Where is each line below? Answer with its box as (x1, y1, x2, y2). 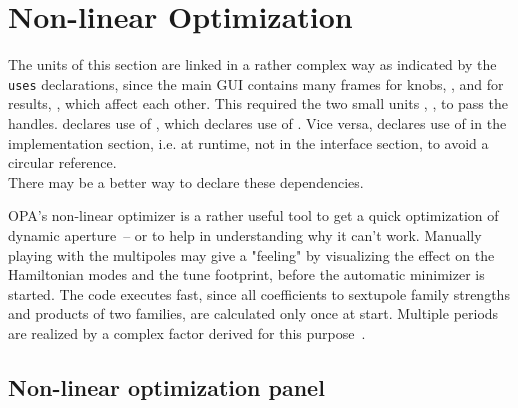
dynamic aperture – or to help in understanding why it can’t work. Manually (8, 224, 482, 245)
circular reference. (8, 152, 117, 173)
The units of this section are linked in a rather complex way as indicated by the (8, 54, 497, 75)
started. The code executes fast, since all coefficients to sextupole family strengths (8, 283, 510, 304)
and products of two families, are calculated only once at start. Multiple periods (8, 303, 499, 324)
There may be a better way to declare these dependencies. (8, 171, 364, 192)
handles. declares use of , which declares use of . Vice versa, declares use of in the (8, 112, 507, 133)
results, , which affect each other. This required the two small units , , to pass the (8, 93, 508, 114)
